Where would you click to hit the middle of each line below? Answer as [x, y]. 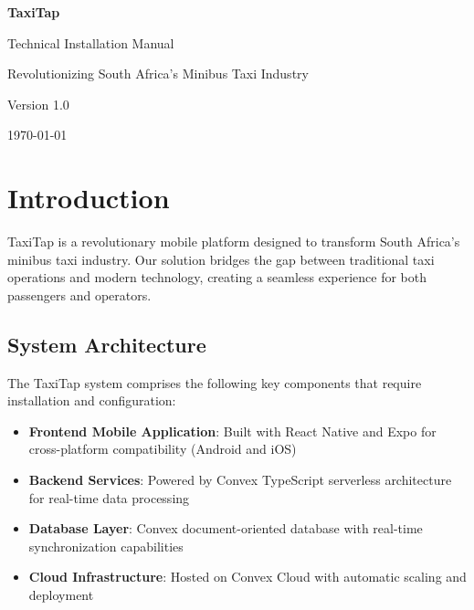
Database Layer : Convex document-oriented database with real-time [226, 528]
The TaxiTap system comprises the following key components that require [215, 382]
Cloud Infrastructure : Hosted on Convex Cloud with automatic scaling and [248, 577]
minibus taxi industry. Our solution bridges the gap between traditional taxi [221, 259]
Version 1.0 [38, 104]
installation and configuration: [92, 400]
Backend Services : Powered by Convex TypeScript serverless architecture [240, 480]
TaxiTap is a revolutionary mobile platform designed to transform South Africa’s [234, 242]
